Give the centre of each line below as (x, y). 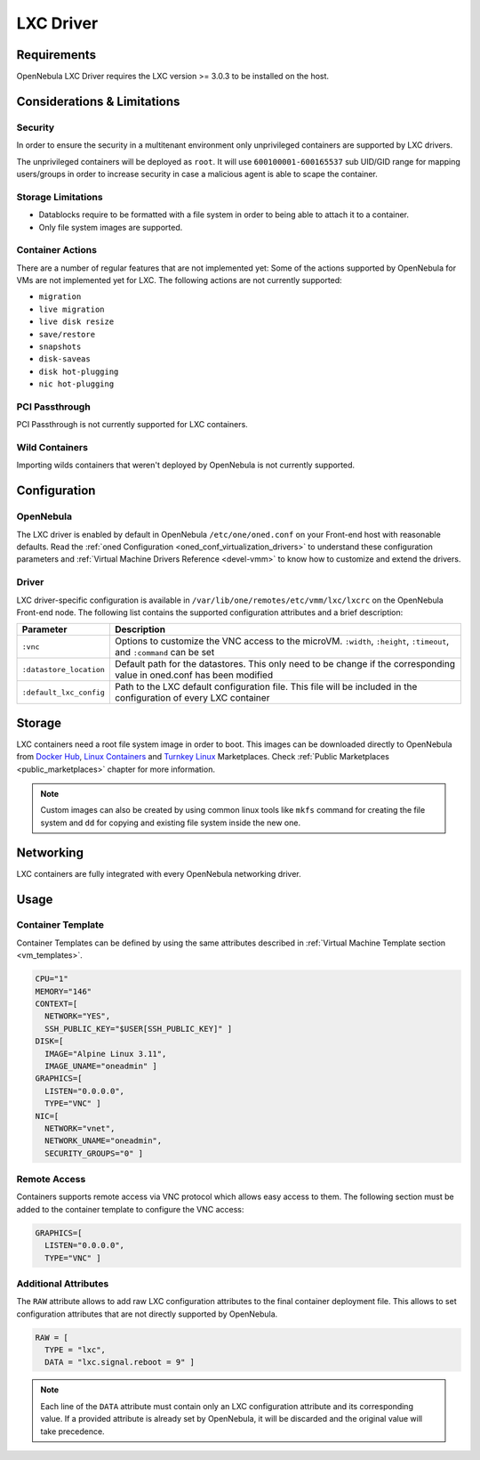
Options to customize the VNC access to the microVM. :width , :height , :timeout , (282, 641)
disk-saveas (64, 359)
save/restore (67, 334)
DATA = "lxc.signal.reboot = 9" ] (120, 1363)
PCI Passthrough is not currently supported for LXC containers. (132, 425)
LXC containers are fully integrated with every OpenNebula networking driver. (159, 873)
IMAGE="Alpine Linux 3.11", (106, 1054)
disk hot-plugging (79, 371)
